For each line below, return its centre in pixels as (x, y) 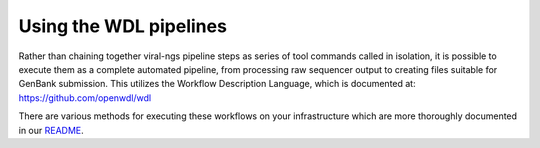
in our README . (51, 130)
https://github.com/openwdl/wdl (85, 97)
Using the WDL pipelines (122, 26)
